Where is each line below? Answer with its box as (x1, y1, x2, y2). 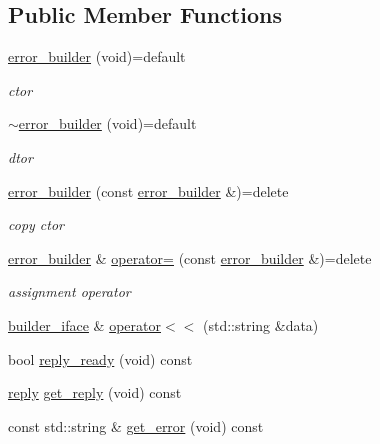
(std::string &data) (202, 314, 319, 335)
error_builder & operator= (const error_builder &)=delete (8, 247, 372, 268)
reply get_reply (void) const (8, 382, 182, 403)
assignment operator (8, 281, 131, 302)
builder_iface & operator (8, 314, 161, 335)
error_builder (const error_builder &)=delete (8, 180, 289, 201)
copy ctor (8, 214, 64, 235)
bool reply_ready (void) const (8, 348, 193, 369)
